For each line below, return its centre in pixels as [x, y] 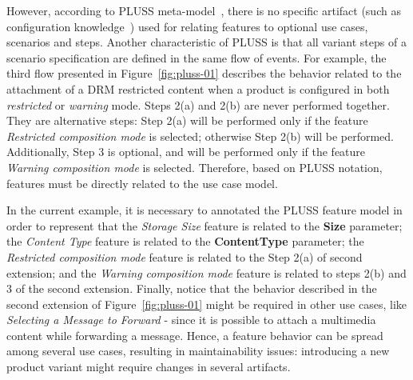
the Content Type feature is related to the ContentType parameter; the [185, 241]
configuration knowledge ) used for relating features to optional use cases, [187, 26]
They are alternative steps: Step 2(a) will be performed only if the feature [187, 120]
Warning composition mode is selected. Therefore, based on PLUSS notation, [195, 167]
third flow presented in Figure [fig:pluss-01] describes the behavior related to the [204, 73]
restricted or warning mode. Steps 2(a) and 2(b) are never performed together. [198, 104]
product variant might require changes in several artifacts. [149, 367]
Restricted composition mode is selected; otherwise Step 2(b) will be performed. [200, 136]
